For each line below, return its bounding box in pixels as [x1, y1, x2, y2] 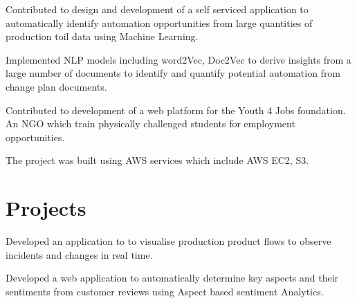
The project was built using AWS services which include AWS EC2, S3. [6, 153, 309, 167]
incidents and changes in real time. [6, 247, 153, 261]
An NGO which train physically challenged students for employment [6, 116, 295, 131]
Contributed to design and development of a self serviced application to [6, 2, 309, 16]
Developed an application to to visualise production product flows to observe [6, 234, 331, 248]
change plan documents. [6, 79, 107, 93]
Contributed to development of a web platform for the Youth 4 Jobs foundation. [6, 102, 346, 117]
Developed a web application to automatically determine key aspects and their [6, 270, 339, 285]
